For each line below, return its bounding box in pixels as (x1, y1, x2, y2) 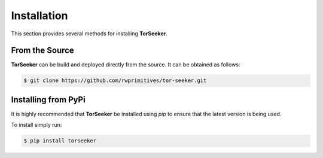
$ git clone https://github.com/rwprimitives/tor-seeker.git (23, 77, 207, 84)
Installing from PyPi (11, 95, 86, 105)
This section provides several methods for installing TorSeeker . (11, 30, 167, 37)
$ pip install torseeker (23, 138, 97, 144)
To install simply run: (11, 121, 62, 129)
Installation (11, 9, 68, 22)
